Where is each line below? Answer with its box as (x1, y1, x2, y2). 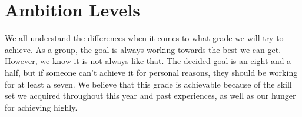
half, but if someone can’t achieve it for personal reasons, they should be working (5, 66, 298, 78)
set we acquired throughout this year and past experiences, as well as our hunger (5, 89, 296, 102)
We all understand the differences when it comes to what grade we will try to (5, 32, 284, 44)
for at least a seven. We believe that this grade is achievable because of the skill (5, 78, 292, 90)
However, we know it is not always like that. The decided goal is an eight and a (5, 55, 291, 67)
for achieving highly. (5, 101, 78, 113)
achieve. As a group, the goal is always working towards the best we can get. (5, 43, 281, 55)
